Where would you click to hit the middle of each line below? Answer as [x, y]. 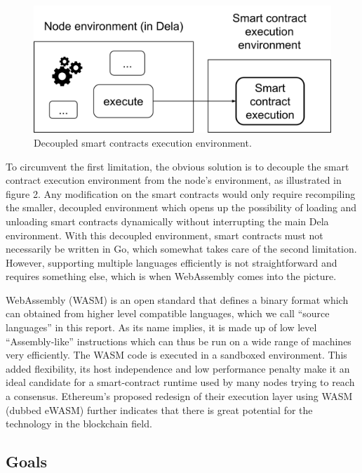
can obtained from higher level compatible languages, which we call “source [168, 313]
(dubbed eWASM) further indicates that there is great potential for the [159, 409]
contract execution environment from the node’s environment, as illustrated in [174, 180]
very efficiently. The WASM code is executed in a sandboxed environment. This [176, 355]
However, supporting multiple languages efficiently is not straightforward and [172, 262]
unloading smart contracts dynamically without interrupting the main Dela [167, 221]
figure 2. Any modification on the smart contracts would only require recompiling [181, 193]
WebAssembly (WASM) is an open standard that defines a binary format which [177, 299]
